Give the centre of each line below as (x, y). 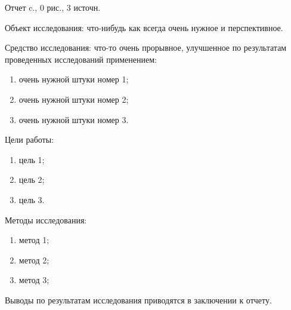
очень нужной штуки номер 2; (74, 99)
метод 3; (34, 280)
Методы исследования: (46, 220)
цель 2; (32, 179)
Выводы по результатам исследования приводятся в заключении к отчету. (138, 300)
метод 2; (34, 260)
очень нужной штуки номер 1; (74, 79)
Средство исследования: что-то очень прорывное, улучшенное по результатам (146, 47)
